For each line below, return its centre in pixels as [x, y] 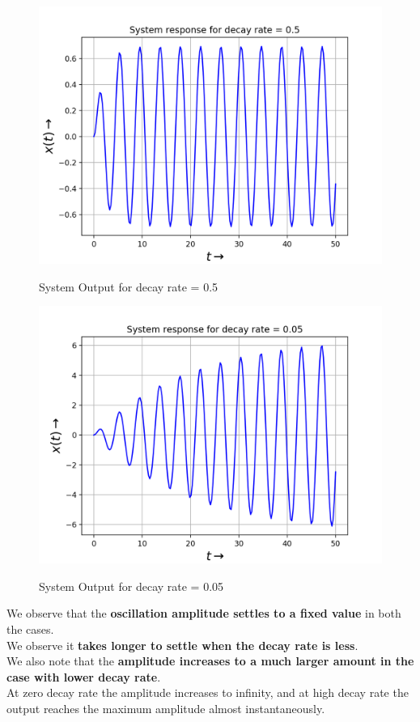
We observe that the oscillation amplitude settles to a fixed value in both [204, 613]
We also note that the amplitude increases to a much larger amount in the [210, 661]
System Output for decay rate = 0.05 [132, 586]
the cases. [30, 629]
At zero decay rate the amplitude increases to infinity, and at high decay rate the [208, 692]
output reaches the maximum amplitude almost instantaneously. [166, 708]
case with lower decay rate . [84, 676]
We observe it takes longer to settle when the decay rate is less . [182, 645]
